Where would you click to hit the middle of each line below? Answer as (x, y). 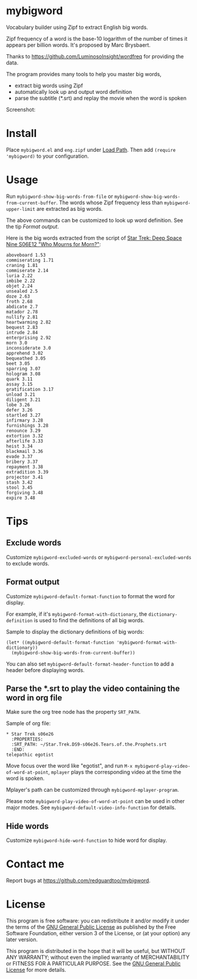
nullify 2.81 (22, 317)
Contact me (35, 864)
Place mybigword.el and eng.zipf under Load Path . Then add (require (91, 149)
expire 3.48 (21, 498)
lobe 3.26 (18, 405)
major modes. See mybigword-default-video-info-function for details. (91, 808)
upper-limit (21, 209)
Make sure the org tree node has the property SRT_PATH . (74, 712)
